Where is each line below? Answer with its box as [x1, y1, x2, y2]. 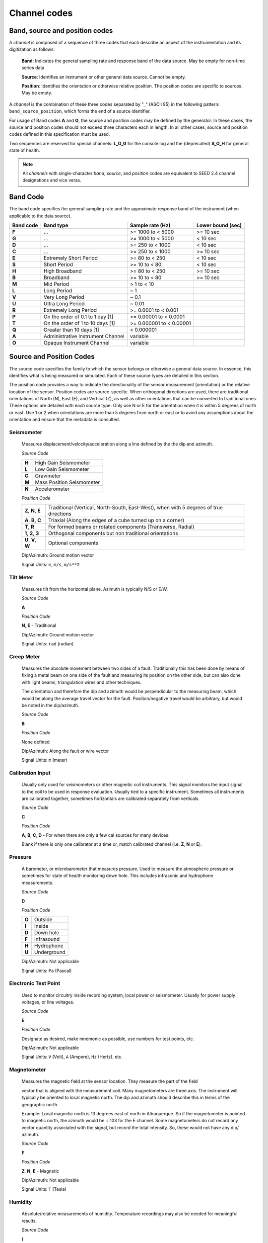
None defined [21, 739, 50, 745]
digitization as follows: [9, 46, 55, 52]
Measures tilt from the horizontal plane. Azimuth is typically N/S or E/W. [21, 586, 168, 592]
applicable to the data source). [9, 213, 72, 219]
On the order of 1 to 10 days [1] [43, 320, 115, 327]
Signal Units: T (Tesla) [21, 1186, 67, 1192]
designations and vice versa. [22, 177, 81, 183]
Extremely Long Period [43, 307, 97, 313]
